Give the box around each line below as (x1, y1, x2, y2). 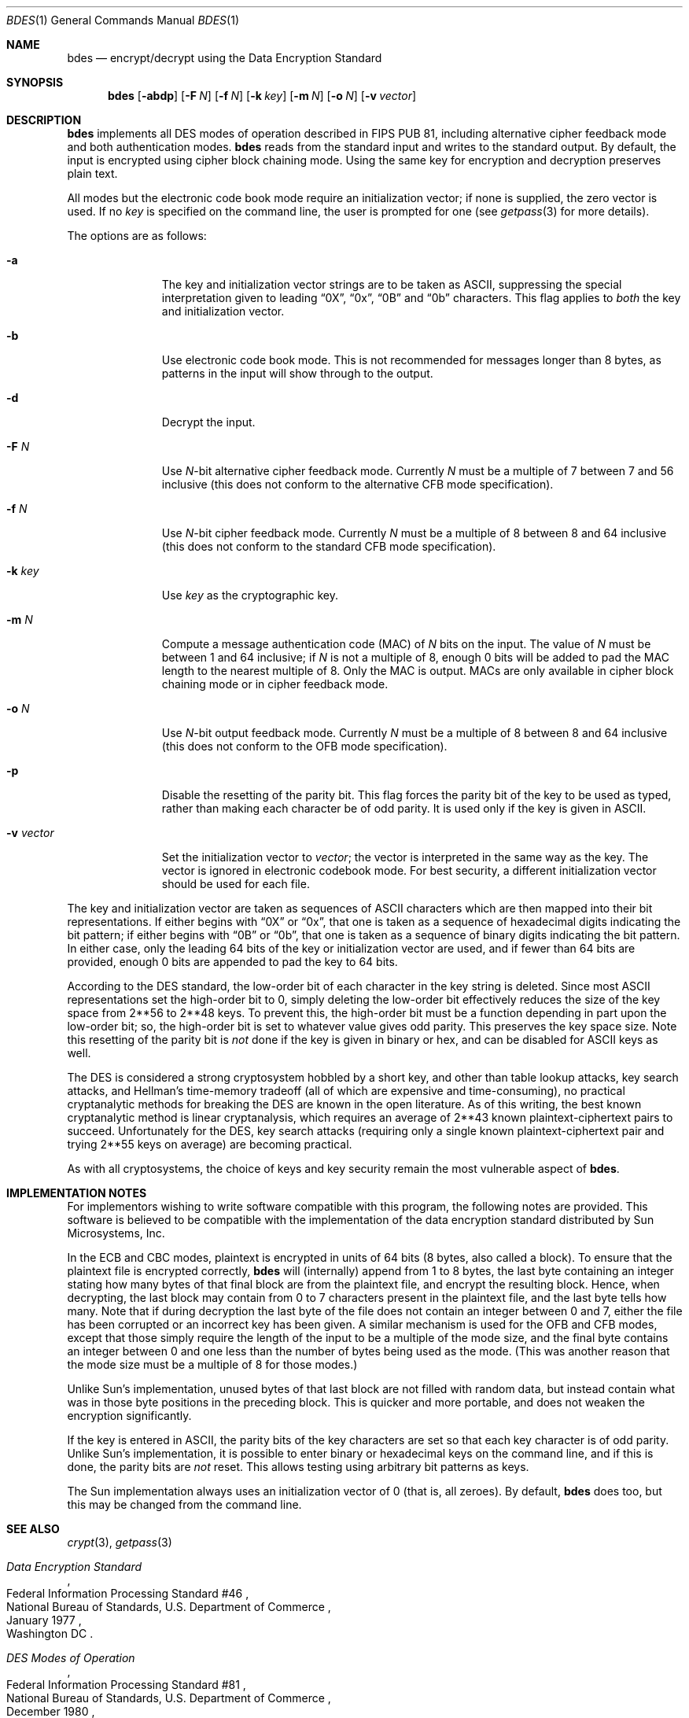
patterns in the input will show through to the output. (161, 367, 433, 380)
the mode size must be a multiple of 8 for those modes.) (67, 1358, 358, 1371)
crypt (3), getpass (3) (67, 1536, 172, 1549)
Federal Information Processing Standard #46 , (6, 1587, 249, 1600)
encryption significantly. (67, 1409, 192, 1422)
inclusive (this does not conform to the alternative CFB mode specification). (161, 477, 554, 491)
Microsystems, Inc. (67, 1226, 165, 1240)
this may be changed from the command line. (67, 1498, 302, 1511)
